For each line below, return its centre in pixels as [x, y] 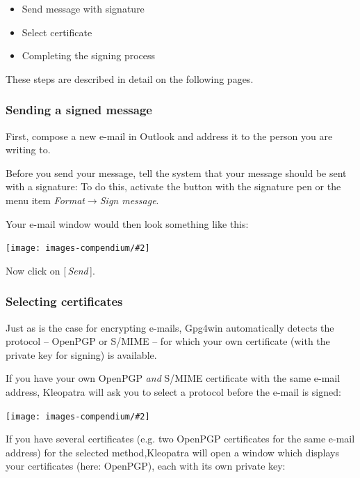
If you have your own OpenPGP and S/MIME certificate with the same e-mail [173, 378]
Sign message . [129, 200]
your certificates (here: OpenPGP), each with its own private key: [146, 466]
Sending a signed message [79, 110]
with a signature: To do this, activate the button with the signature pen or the [173, 186]
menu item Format [45, 200]
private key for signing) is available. [81, 354]
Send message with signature [83, 8]
